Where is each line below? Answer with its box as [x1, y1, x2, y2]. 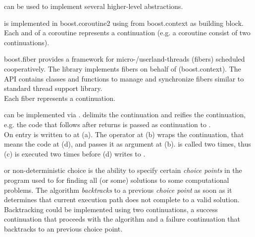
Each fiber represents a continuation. [4, 92, 115, 103]
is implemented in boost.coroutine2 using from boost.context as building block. [4, 17, 244, 28]
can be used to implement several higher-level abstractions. [4, 1, 183, 11]
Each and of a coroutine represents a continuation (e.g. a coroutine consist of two [4, 27, 251, 38]
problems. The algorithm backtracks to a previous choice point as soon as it [4, 184, 232, 195]
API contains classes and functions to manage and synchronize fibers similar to [4, 73, 244, 83]
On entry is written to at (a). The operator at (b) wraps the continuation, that [4, 129, 244, 139]
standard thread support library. [4, 83, 102, 93]
